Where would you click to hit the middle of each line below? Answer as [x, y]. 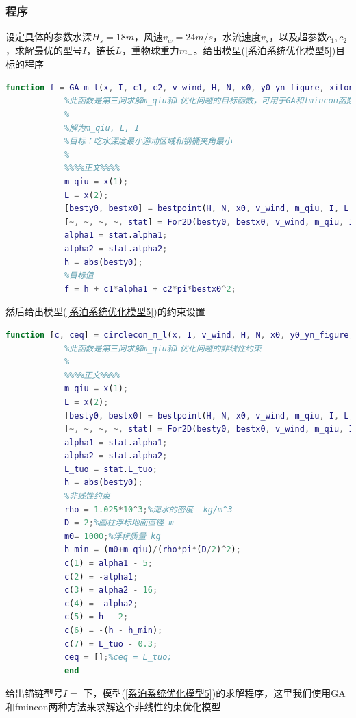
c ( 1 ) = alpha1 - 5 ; [108, 564]
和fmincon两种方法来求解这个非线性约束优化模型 [113, 706]
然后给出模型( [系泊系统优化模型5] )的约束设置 [105, 311]
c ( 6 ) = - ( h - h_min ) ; [113, 631]
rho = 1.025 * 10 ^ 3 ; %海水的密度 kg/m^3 [148, 509]
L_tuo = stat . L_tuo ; [111, 469]
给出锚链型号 [34, 693]
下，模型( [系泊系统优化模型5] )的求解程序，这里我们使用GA [214, 693]
